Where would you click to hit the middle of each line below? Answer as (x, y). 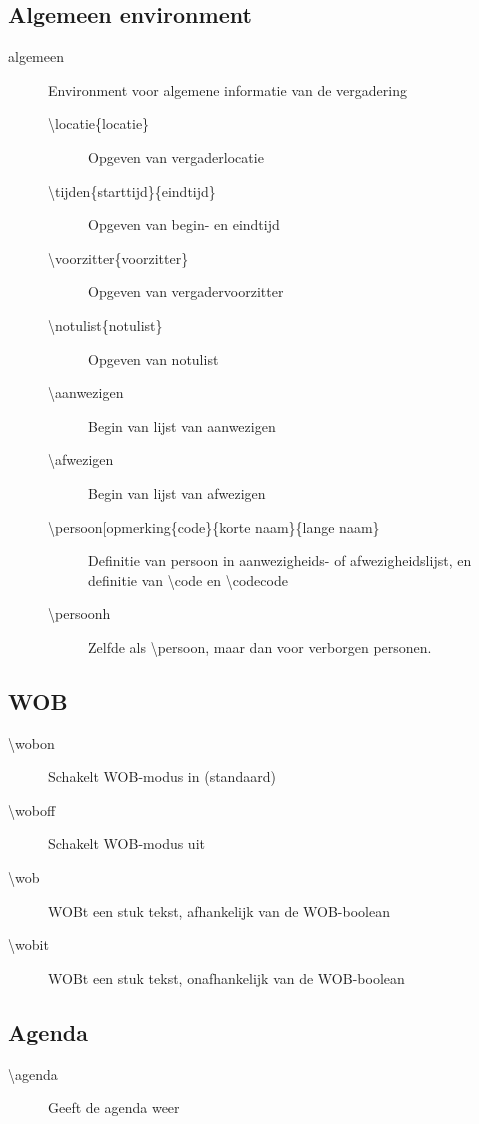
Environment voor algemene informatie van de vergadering (227, 89)
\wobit (28, 944)
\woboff (32, 809)
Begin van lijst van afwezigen (177, 492)
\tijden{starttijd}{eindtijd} (132, 190)
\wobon (31, 742)
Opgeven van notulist (153, 358)
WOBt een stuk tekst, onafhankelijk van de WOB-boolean (226, 977)
